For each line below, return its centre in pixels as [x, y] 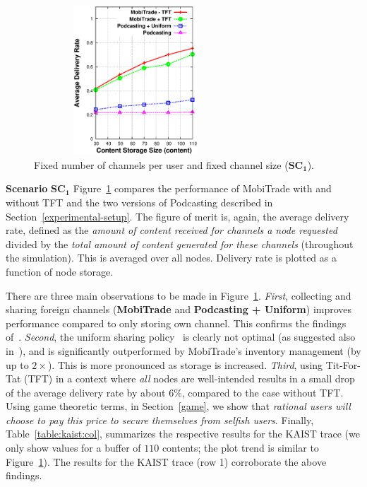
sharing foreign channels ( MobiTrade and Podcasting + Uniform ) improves [179, 309]
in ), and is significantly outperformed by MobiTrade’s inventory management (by [183, 350]
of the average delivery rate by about [86, 392]
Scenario [27, 188]
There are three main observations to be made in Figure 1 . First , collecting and [179, 295]
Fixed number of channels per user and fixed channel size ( [161, 164]
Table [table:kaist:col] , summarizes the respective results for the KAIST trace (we [183, 434]
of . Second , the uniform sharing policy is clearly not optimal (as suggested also [181, 337]
